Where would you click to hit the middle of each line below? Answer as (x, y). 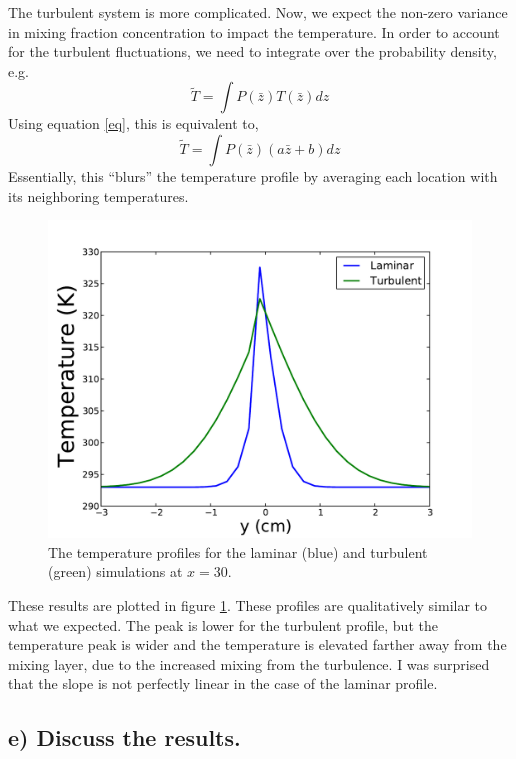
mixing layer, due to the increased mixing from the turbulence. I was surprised (249, 663)
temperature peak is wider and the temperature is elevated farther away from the (257, 644)
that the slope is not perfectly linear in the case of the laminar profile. (223, 683)
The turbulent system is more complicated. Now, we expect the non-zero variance (258, 12)
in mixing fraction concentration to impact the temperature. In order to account (254, 31)
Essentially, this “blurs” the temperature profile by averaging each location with (253, 175)
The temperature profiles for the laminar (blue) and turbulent (238, 551)
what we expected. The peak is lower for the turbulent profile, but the (223, 624)
